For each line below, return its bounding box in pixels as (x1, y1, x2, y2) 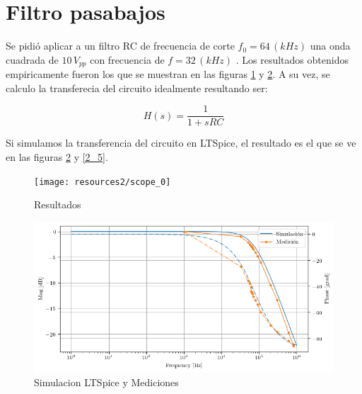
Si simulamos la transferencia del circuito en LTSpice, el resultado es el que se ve (6, 135, 356, 150)
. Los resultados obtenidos (235, 52, 349, 67)
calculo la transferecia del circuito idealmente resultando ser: (6, 80, 268, 95)
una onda (310, 38, 351, 53)
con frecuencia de (90, 52, 165, 67)
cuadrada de (6, 52, 59, 67)
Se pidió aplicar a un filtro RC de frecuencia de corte (6, 38, 235, 53)
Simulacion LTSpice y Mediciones (34, 375, 179, 390)
